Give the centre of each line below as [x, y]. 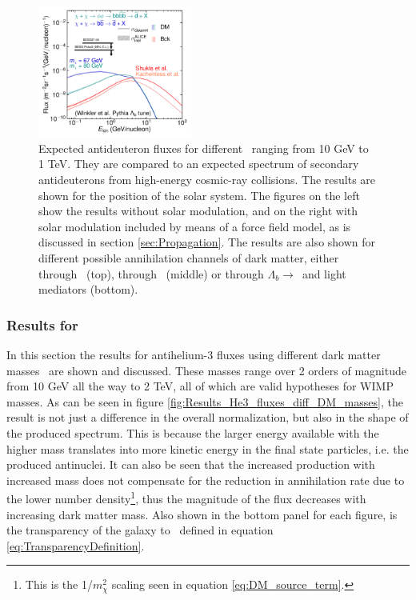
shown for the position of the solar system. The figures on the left [199, 195]
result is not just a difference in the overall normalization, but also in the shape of [208, 417]
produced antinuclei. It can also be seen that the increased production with [191, 464]
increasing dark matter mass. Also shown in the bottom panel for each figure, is [202, 514]
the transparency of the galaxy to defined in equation [140, 530]
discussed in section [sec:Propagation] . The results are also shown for [207, 242]
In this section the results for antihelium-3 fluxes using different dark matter [194, 354]
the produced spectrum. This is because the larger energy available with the [193, 432]
